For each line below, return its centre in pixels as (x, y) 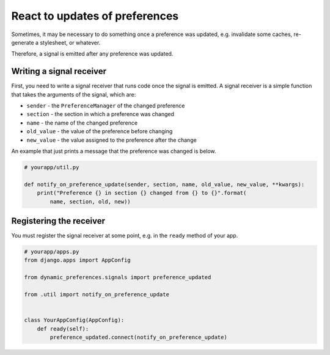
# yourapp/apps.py (52, 251)
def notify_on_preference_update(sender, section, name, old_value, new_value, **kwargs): (164, 184)
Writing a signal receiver (59, 71)
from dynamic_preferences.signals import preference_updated (118, 277)
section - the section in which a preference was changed (100, 114)
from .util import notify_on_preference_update (97, 294)
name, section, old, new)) (90, 201)
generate (23, 42)
